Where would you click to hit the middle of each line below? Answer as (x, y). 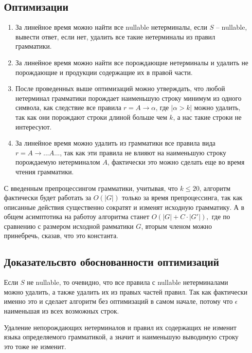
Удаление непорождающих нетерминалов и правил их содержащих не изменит (120, 327)
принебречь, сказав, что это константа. (61, 235)
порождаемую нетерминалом (58, 162)
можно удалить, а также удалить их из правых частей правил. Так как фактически (126, 291)
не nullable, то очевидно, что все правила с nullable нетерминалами (127, 282)
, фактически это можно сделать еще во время (176, 162)
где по (221, 216)
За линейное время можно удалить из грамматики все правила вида (115, 143)
